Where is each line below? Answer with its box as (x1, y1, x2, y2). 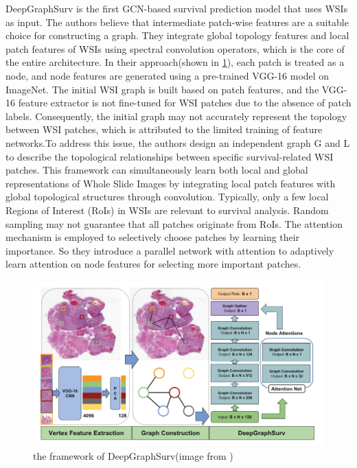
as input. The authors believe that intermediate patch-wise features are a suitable (5, 14, 349, 29)
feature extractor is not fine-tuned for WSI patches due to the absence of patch (18, 95, 352, 110)
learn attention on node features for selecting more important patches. (5, 257, 301, 271)
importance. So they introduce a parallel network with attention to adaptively (5, 243, 334, 257)
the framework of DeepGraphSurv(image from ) (33, 448, 233, 463)
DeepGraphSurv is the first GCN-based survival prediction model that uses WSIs (5, 1, 348, 15)
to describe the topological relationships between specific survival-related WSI (5, 149, 334, 163)
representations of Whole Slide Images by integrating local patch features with (5, 176, 336, 190)
